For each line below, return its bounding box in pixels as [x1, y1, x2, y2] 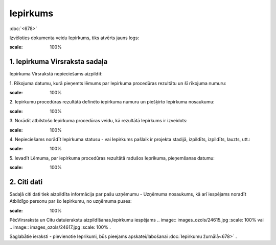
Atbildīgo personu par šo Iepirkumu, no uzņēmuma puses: [9, 198, 132, 204]
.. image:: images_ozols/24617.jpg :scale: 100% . [9, 224, 111, 230]
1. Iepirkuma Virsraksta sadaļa [9, 58, 108, 66]
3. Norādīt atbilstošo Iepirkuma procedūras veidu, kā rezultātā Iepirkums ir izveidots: [9, 118, 188, 124]
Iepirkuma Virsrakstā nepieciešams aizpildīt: [9, 71, 103, 77]
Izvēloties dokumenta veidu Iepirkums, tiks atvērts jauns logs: [9, 35, 140, 41]
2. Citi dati [9, 177, 43, 186]
